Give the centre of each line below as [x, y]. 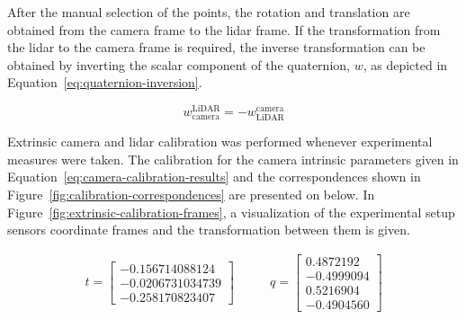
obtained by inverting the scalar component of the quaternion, [179, 64]
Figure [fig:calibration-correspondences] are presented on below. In [191, 194]
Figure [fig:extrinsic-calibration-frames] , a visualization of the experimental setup [231, 212]
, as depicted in [405, 64]
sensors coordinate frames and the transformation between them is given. [209, 230]
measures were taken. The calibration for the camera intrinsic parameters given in [233, 159]
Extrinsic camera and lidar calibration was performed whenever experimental [220, 142]
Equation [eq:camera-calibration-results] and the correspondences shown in [214, 177]
